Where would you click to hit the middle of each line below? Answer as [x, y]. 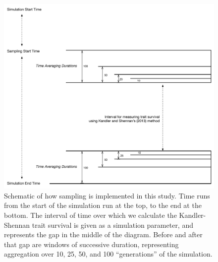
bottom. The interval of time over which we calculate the [90, 215]
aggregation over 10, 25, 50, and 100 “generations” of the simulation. [108, 254]
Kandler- [192, 215]
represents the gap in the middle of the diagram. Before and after [103, 234]
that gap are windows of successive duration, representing [91, 244]
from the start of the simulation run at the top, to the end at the [103, 205]
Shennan [17, 225]
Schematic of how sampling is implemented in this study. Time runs [107, 195]
